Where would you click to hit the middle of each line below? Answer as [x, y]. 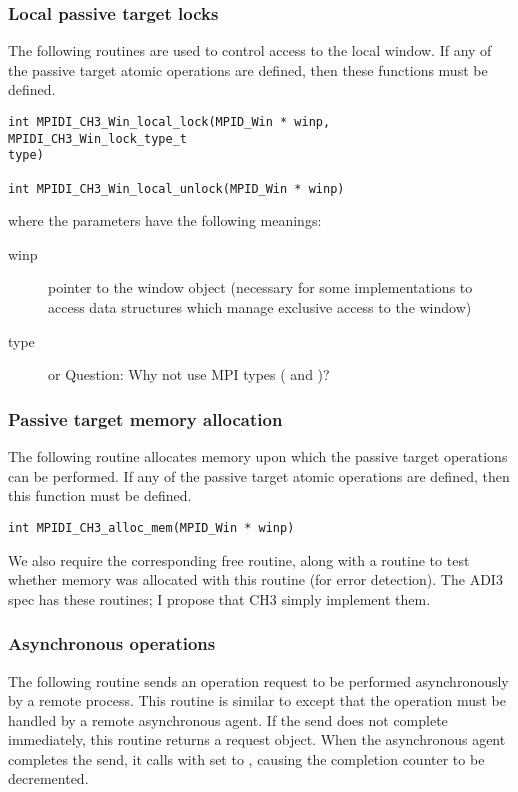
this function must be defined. [100, 495]
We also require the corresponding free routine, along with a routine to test [239, 559]
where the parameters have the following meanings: [165, 220]
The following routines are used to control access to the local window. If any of [250, 50]
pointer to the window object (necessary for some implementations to [260, 287]
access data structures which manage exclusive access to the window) [260, 307]
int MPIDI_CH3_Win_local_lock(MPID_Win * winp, [169, 122]
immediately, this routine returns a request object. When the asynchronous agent [257, 739]
